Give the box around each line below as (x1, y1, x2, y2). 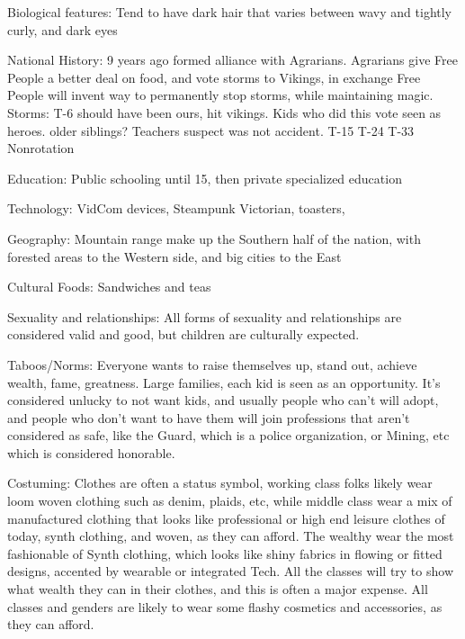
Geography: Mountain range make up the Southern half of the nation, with (7, 229, 421, 247)
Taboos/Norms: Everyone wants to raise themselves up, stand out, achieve (7, 355, 417, 373)
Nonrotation (7, 139, 75, 157)
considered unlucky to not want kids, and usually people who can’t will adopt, (7, 391, 439, 409)
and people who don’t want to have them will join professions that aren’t (7, 408, 410, 427)
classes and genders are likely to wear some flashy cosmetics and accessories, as (7, 597, 443, 616)
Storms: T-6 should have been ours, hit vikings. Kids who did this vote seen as (7, 103, 442, 121)
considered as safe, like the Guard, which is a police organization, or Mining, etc (7, 426, 450, 445)
